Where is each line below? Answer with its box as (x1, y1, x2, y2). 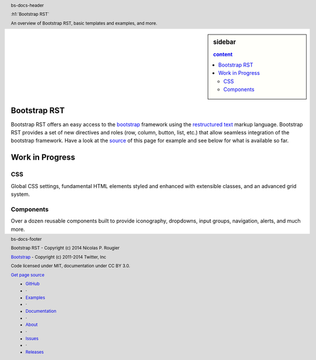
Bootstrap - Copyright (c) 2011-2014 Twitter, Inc (11, 254, 107, 260)
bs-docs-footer (11, 236, 42, 242)
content (213, 50, 233, 58)
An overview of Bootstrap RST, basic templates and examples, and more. (11, 20, 157, 26)
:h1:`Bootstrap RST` (11, 12, 50, 18)
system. (11, 191, 30, 198)
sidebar (213, 38, 236, 46)
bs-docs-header (11, 2, 44, 8)
